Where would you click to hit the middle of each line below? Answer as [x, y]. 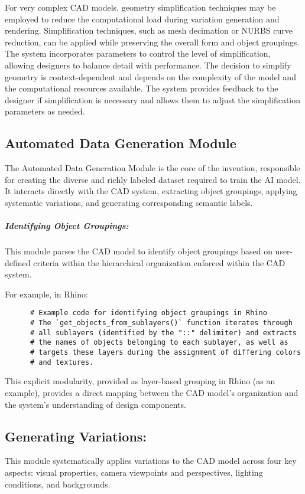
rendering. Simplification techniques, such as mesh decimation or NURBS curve [149, 30]
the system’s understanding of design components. [95, 404]
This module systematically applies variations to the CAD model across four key [151, 461]
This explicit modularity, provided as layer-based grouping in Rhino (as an [140, 381]
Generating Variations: [76, 436]
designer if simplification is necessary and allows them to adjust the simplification [153, 99]
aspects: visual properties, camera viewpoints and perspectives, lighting [134, 472]
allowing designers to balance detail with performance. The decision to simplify [148, 65]
